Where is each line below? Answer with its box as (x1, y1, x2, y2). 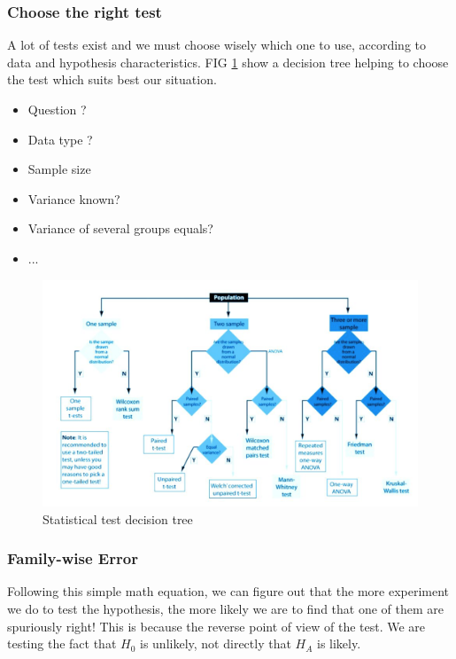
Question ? (27, 100, 87, 118)
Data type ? (27, 129, 93, 148)
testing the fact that (7, 634, 117, 653)
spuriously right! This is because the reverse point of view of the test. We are (7, 616, 426, 635)
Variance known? (27, 189, 120, 208)
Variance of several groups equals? (27, 219, 213, 238)
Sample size (27, 160, 91, 178)
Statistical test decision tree (43, 509, 193, 528)
